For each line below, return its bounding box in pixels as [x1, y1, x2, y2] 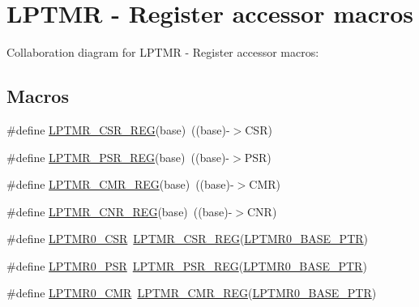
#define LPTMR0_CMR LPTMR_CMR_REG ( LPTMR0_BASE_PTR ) [6, 284, 377, 301]
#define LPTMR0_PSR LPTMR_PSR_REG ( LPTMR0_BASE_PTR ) [6, 257, 367, 274]
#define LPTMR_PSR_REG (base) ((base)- [6, 148, 230, 165]
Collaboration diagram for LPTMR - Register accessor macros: [6, 44, 319, 61]
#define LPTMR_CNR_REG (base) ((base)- [6, 203, 233, 220]
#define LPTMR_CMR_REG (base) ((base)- [6, 176, 234, 193]
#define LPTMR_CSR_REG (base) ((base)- [6, 121, 230, 138]
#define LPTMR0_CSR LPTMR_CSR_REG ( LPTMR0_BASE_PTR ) [6, 230, 369, 247]
